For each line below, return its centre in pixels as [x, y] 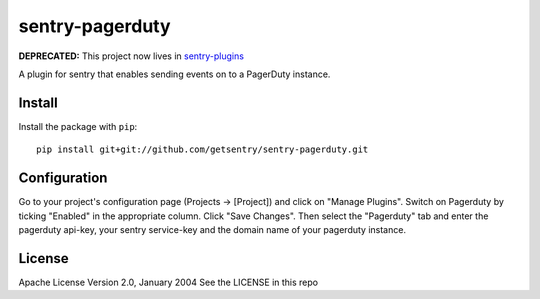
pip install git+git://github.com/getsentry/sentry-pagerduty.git [202, 149]
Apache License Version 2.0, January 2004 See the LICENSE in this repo [168, 282]
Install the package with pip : [78, 126]
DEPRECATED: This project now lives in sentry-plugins [131, 56]
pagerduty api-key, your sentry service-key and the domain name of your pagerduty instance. [212, 229]
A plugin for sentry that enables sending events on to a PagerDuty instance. [174, 74]
